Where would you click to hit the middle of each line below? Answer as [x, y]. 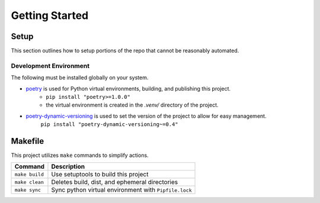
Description [68, 167]
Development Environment [50, 66]
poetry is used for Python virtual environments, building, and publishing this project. [128, 88]
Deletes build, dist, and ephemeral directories [114, 182]
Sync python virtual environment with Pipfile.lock [121, 190]
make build [29, 174]
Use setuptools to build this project [100, 175]
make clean [29, 182]
